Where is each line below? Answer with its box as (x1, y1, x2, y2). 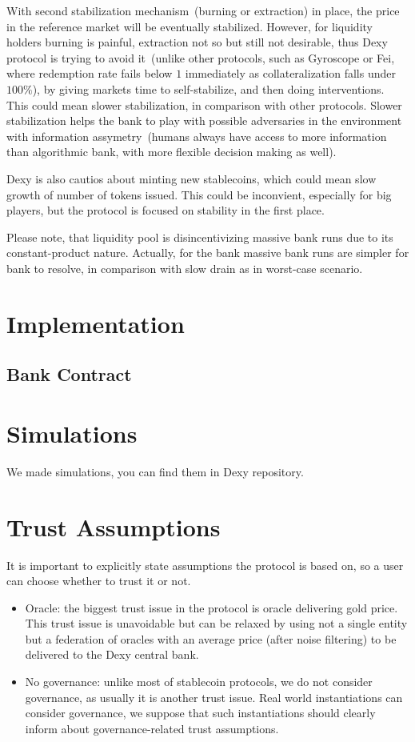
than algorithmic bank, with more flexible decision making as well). (6, 143, 337, 160)
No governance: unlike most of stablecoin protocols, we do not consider (25, 673, 373, 690)
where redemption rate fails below (6, 65, 173, 82)
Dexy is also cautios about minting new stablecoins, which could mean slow (6, 170, 377, 187)
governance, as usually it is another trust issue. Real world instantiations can (25, 688, 403, 705)
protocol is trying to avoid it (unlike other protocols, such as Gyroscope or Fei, (6, 49, 395, 66)
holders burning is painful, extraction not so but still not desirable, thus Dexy (6, 34, 388, 50)
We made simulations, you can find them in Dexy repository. (6, 463, 304, 479)
